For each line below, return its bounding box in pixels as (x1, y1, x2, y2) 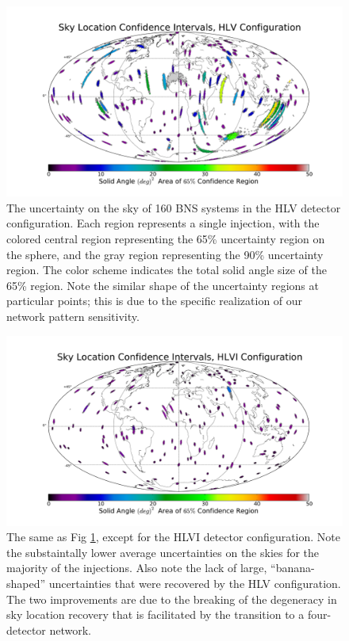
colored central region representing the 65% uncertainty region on (6, 230, 325, 246)
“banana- (270, 559, 315, 576)
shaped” (6, 575, 46, 592)
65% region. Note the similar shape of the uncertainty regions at (6, 277, 319, 293)
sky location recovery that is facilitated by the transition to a (6, 606, 305, 623)
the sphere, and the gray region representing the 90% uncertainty (6, 246, 324, 262)
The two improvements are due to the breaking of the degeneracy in (6, 590, 337, 607)
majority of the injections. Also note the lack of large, (6, 559, 267, 576)
